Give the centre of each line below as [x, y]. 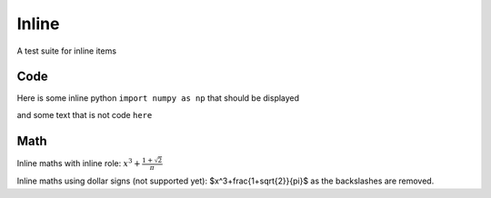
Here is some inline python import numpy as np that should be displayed [158, 98]
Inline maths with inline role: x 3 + [79, 162]
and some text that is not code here [85, 114]
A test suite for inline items [67, 51]
